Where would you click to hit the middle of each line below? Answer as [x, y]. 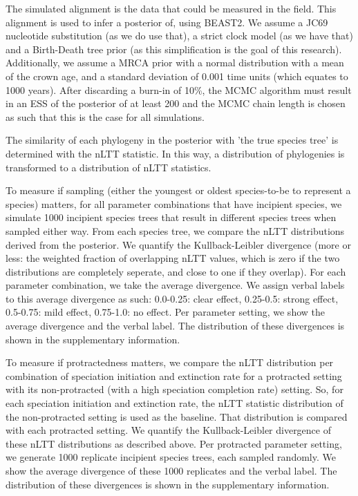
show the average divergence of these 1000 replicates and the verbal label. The [171, 470]
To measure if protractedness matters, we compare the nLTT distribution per [170, 362]
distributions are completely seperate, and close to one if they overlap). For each [176, 271]
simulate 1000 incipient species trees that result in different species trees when [171, 217]
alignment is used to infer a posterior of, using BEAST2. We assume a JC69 [167, 22]
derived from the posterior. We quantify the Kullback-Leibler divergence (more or [178, 244]
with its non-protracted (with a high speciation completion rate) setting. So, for [175, 389]
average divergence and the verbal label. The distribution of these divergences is [175, 326]
